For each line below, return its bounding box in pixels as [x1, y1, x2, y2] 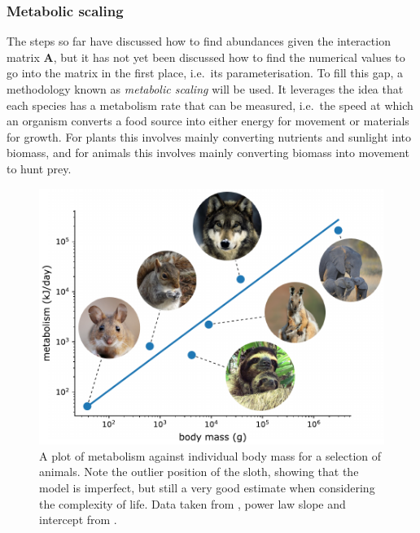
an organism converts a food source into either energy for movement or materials [7, 112, 409, 129]
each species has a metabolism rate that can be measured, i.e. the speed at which [7, 96, 413, 113]
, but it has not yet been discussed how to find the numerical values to [53, 48, 405, 65]
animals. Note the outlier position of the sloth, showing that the [39, 463, 359, 480]
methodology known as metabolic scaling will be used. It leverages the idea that [7, 81, 404, 97]
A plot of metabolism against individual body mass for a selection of [39, 447, 382, 464]
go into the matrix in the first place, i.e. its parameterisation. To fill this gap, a [7, 64, 403, 81]
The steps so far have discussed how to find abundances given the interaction [7, 33, 391, 50]
